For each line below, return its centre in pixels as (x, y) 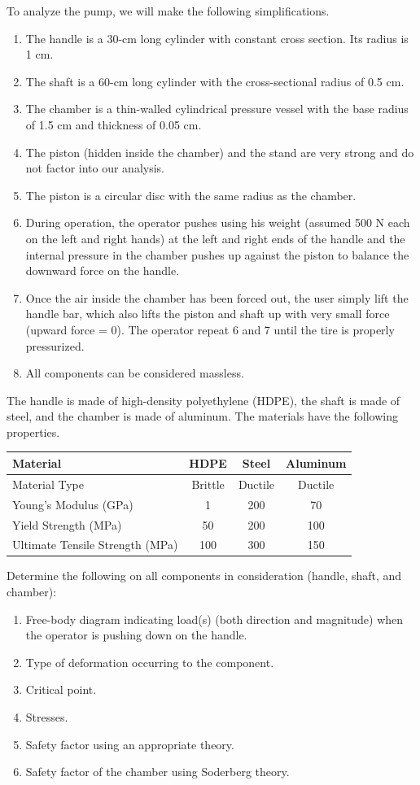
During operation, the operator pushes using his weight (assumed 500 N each (218, 222)
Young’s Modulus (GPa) (73, 504)
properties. (33, 432)
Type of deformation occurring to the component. (150, 662)
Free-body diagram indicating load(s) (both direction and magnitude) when (214, 619)
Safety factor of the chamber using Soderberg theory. (157, 772)
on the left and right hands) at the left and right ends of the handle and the (215, 238)
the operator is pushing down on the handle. (136, 635)
